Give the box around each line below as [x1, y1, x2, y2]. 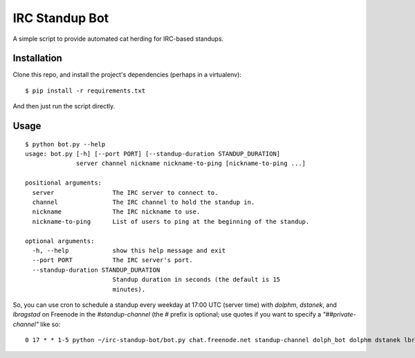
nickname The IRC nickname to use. [32, 208, 201, 216]
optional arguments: [25, 237, 95, 245]
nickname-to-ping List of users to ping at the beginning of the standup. [32, 218, 310, 225]
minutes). [112, 285, 146, 293]
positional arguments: [25, 179, 102, 187]
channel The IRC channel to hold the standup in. [32, 198, 255, 206]
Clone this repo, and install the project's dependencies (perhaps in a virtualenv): [12, 70, 242, 79]
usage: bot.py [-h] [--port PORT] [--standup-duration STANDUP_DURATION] [25, 150, 281, 158]
